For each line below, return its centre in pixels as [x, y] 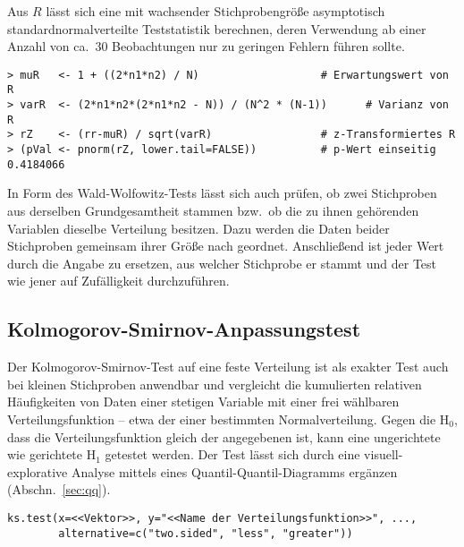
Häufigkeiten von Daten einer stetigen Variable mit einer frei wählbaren [203, 402]
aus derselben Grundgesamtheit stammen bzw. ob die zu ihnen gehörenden [213, 210]
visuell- [384, 454]
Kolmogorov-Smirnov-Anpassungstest [184, 329]
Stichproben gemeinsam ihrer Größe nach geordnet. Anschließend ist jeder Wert [226, 246]
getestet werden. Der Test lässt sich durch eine [232, 454]
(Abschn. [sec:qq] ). [59, 489]
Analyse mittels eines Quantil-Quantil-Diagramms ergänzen [234, 471]
